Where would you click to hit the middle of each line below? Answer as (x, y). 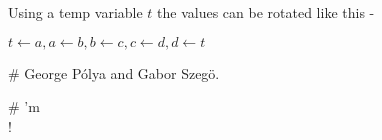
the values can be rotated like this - (266, 12)
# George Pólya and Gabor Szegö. (114, 72)
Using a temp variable (75, 12)
